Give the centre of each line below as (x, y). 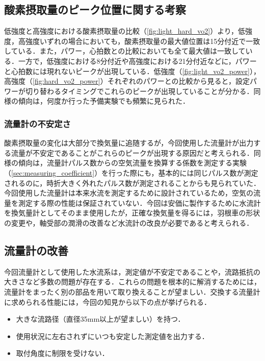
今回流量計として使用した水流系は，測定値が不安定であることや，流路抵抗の (132, 271)
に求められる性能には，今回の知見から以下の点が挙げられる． (108, 302)
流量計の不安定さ (37, 123)
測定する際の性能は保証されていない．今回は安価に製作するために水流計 (139, 202)
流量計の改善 (36, 250)
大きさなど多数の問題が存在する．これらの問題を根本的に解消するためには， (132, 282)
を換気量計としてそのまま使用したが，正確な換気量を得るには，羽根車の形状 (132, 213)
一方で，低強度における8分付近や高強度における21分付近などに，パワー (137, 61)
